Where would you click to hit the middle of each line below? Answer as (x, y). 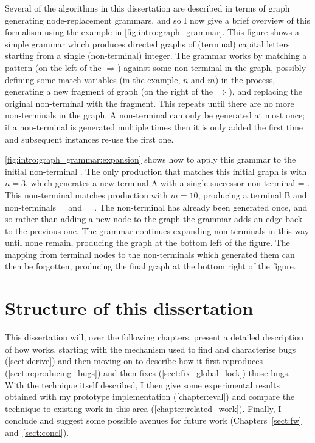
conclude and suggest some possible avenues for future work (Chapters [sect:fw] (153, 420)
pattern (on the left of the (53, 67)
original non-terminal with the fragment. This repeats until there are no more (150, 103)
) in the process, (245, 79)
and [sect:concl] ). (37, 432)
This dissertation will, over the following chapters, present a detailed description (154, 337)
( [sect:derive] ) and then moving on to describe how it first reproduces (134, 361)
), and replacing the (266, 91)
